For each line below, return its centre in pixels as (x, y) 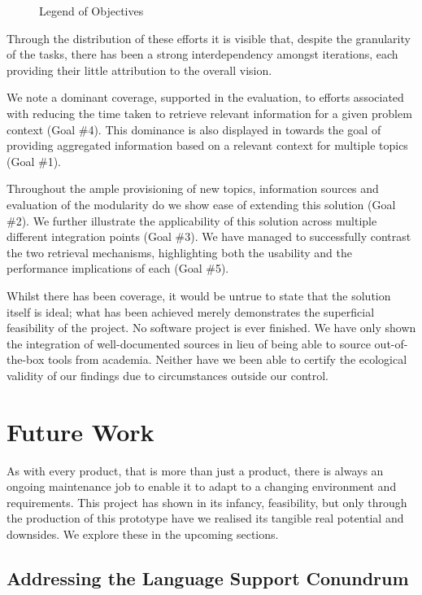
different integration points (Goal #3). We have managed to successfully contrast (209, 236)
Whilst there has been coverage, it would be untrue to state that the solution (199, 295)
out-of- (391, 343)
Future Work (80, 431)
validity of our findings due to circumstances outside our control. (167, 375)
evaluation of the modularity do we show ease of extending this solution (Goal (201, 204)
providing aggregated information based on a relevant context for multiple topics (207, 145)
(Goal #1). (34, 161)
